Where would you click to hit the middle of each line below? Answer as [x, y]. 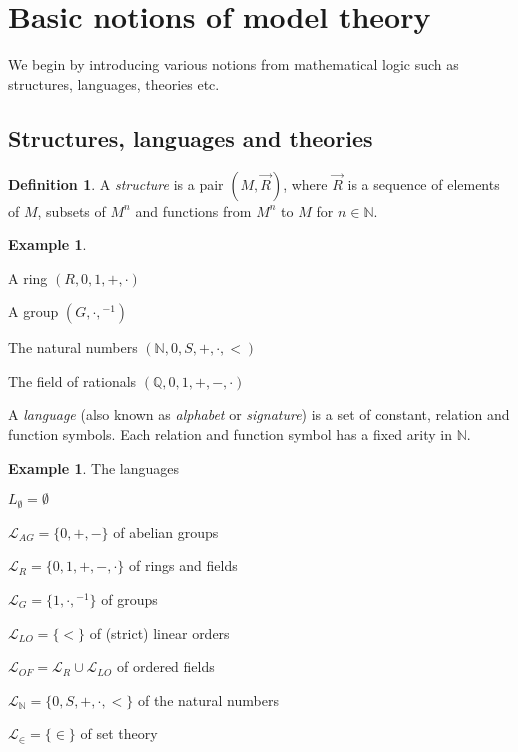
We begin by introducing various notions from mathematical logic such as [233, 64]
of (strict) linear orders [159, 632]
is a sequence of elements [423, 183]
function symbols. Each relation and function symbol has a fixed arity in [230, 434]
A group [33, 311]
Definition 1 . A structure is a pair [116, 183]
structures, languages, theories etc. [114, 83]
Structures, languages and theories [190, 137]
